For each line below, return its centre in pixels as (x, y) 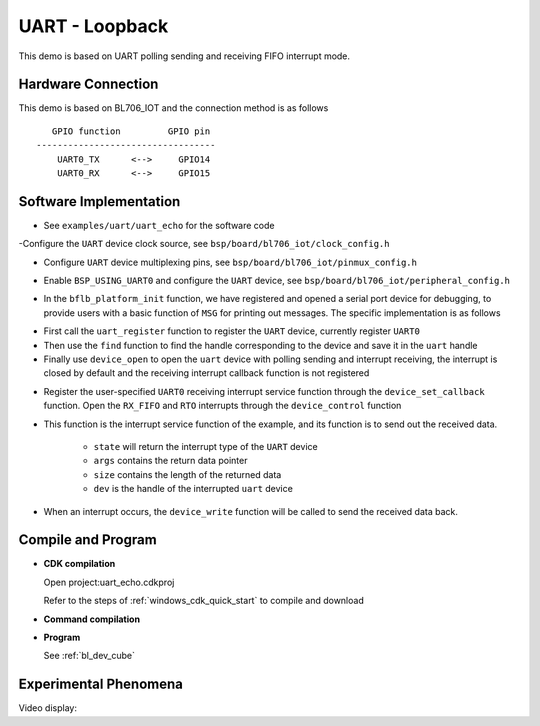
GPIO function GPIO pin (131, 131)
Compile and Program (87, 540)
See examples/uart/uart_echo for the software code (159, 225)
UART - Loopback (93, 26)
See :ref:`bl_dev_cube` (89, 656)
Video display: (47, 708)
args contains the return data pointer (170, 461)
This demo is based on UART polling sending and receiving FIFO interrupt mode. (184, 56)
